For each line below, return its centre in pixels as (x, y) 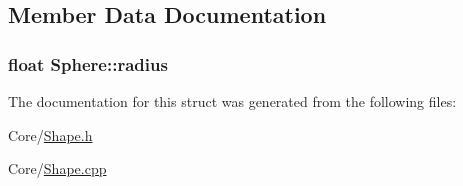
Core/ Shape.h (50, 134)
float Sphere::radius (88, 63)
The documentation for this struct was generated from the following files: (232, 101)
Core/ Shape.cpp (57, 168)
